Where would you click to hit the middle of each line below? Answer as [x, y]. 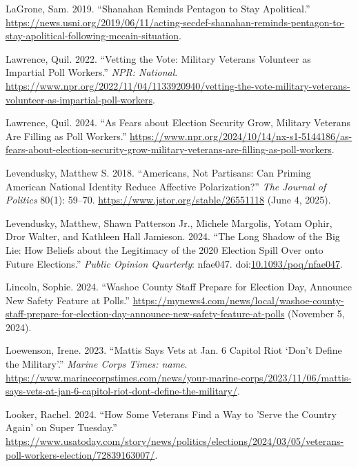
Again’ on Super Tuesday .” [61, 427]
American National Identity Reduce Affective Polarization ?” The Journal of [166, 186]
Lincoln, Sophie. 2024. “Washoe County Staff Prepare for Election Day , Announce [179, 287]
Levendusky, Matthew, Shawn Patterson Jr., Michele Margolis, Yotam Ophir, [169, 222]
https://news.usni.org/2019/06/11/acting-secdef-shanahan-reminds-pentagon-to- [175, 22]
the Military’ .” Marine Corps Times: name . [97, 364]
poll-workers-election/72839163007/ [80, 454]
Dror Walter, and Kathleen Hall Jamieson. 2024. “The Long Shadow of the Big [173, 236]
